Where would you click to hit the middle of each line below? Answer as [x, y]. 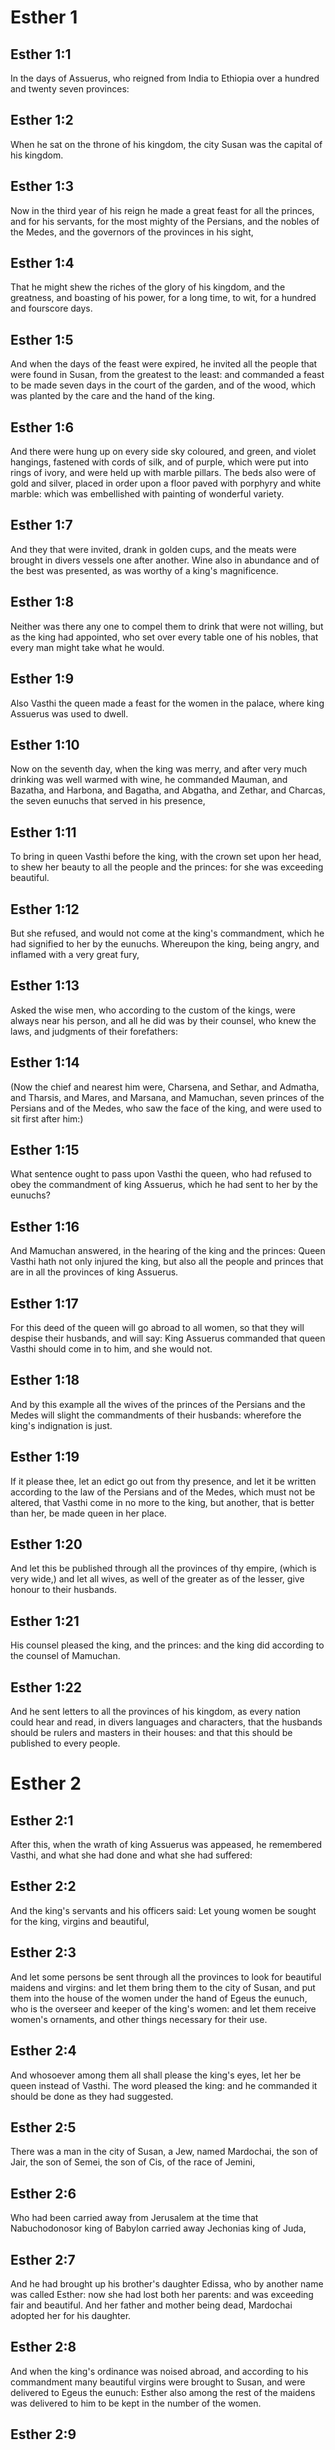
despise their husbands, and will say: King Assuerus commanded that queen [168, 1338]
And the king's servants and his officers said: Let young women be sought [163, 1910]
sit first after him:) [47, 1118]
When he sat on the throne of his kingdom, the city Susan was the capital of [166, 144]
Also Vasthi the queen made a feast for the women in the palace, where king [167, 703]
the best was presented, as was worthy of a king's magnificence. [144, 570]
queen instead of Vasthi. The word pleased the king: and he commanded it [164, 2085]
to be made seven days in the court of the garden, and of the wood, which [163, 385]
